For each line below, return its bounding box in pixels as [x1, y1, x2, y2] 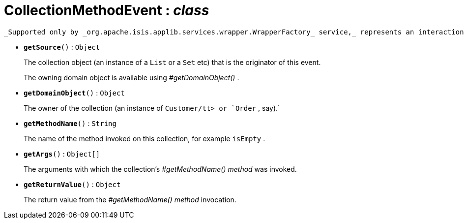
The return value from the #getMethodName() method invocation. [24, 195, 236, 204]
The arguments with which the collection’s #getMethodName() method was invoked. [24, 164, 297, 173]
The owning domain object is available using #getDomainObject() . [24, 73, 239, 82]
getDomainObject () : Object [24, 88, 125, 97]
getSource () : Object [24, 42, 100, 51]
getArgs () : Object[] [24, 149, 100, 158]
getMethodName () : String [24, 119, 116, 127]
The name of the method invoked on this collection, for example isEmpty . [24, 134, 265, 143]
